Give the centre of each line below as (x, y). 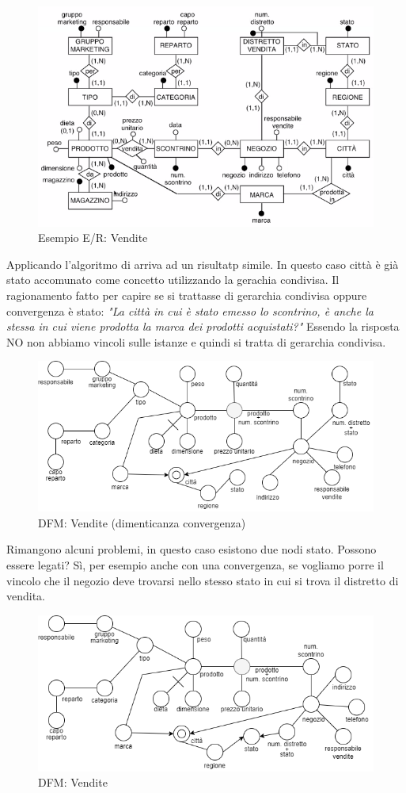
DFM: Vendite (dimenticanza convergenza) (142, 522)
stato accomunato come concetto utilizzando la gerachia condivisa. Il (173, 280)
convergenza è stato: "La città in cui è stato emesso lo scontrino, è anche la (190, 310)
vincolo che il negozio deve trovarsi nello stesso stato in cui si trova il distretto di (203, 580)
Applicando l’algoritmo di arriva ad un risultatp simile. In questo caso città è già (203, 264)
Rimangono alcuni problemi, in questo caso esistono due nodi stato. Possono (192, 549)
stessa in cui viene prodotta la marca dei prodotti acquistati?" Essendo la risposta (203, 326)
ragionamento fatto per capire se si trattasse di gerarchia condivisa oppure (187, 295)
